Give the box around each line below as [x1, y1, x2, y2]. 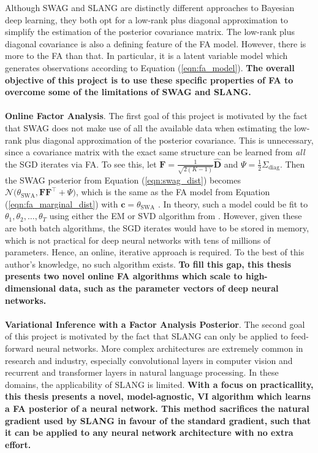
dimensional [5, 281, 56, 294]
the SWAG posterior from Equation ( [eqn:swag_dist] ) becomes [5, 173, 241, 186]
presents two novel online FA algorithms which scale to [5, 269, 243, 282]
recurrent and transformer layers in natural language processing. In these [5, 366, 279, 379]
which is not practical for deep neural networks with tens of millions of [5, 233, 271, 246]
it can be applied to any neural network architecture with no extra [5, 426, 293, 439]
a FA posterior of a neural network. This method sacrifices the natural [5, 401, 309, 414]
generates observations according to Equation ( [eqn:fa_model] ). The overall [5, 61, 295, 74]
